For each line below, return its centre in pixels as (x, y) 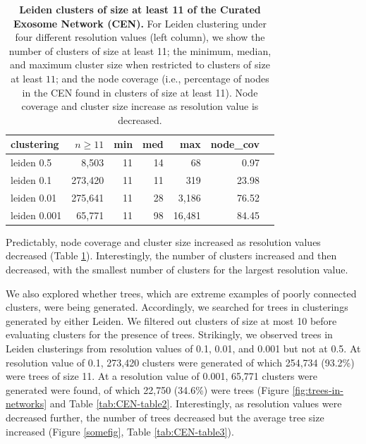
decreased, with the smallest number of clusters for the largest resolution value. (177, 269)
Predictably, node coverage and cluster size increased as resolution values (163, 241)
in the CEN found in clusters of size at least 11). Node (140, 92)
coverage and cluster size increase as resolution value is (140, 106)
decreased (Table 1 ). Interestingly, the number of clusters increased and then (171, 255)
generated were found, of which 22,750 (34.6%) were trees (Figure (147, 389)
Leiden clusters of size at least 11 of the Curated (140, 9)
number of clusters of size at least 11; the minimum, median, (140, 50)
